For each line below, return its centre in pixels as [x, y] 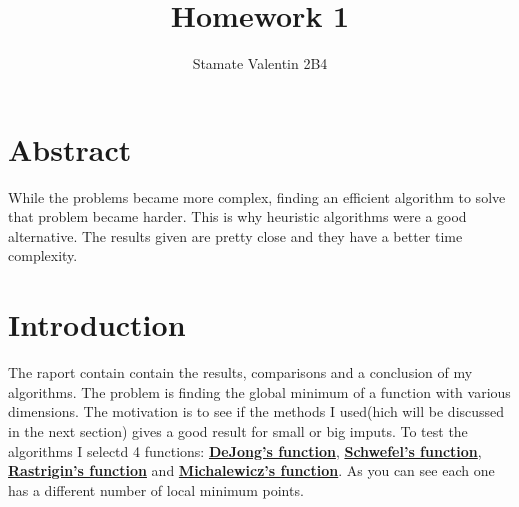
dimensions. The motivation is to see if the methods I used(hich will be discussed [256, 411]
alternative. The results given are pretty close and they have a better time [235, 235]
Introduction [97, 324]
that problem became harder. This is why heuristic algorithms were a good [237, 216]
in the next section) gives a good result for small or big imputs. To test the [238, 430]
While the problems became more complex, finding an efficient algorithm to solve [257, 196]
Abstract [70, 148]
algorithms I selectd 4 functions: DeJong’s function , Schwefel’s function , [245, 450]
